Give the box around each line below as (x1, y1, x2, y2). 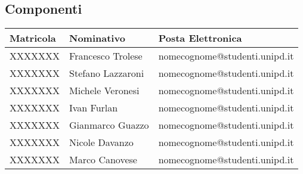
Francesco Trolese (69, 49, 143, 63)
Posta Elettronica (158, 31, 242, 45)
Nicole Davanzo (69, 135, 134, 150)
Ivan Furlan (69, 101, 118, 115)
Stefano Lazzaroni (69, 66, 144, 80)
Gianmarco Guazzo (69, 118, 149, 132)
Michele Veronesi (69, 83, 140, 98)
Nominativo (69, 31, 125, 45)
